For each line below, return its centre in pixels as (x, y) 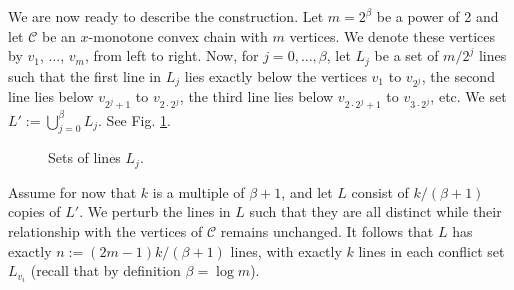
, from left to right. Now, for (171, 55)
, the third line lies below (256, 96)
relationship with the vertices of (105, 231)
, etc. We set (468, 96)
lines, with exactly (286, 250)
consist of (380, 191)
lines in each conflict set (431, 250)
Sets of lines (84, 157)
